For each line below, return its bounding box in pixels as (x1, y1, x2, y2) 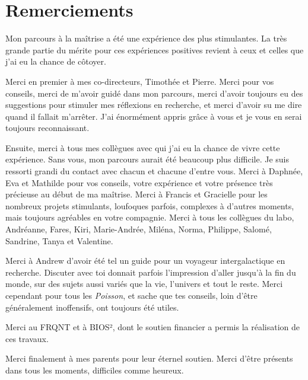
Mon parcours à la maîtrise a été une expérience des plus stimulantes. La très (5, 32, 287, 44)
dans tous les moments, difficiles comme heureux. (5, 363, 184, 376)
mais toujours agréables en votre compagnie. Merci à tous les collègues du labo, (5, 211, 294, 223)
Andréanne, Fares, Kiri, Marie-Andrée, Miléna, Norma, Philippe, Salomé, (5, 223, 272, 235)
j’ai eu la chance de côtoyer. (5, 55, 106, 68)
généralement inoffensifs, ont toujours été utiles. (5, 301, 179, 313)
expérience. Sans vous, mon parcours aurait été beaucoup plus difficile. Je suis (5, 153, 289, 165)
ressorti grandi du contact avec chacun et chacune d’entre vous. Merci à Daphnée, (5, 165, 303, 177)
